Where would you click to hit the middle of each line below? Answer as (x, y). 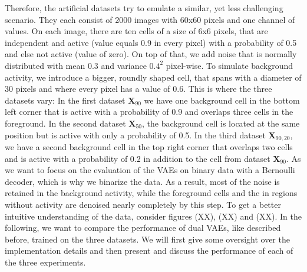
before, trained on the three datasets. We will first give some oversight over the (147, 239)
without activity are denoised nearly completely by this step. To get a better (143, 204)
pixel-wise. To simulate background (230, 65)
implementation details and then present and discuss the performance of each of (149, 251)
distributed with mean (45, 65)
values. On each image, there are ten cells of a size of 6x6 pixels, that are (136, 31)
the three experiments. (45, 262)
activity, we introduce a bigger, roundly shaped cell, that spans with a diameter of (153, 77)
